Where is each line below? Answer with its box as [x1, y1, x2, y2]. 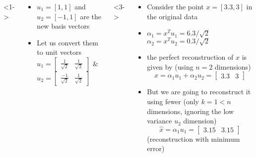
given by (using [147, 61, 193, 72]
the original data [147, 11, 198, 21]
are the [80, 11, 101, 21]
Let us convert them [37, 37, 98, 47]
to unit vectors [37, 47, 81, 57]
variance [147, 116, 172, 126]
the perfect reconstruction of [147, 52, 234, 62]
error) [147, 143, 165, 154]
